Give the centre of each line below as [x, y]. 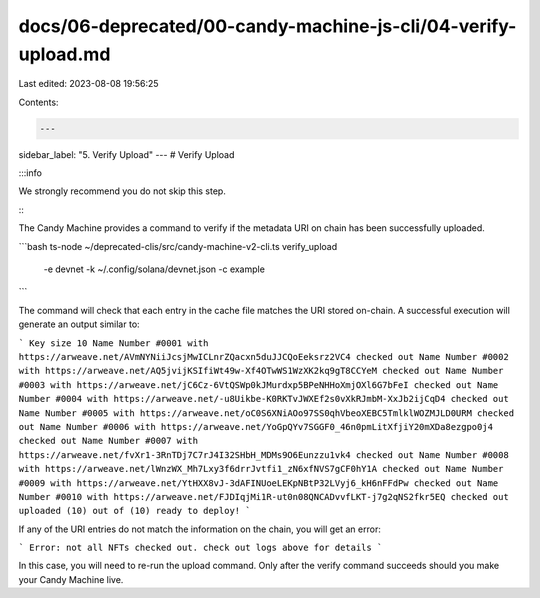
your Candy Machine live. [71, 579]
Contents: [38, 102]
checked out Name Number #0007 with [108, 441]
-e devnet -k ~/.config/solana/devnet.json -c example [154, 269]
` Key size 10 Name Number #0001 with [113, 343]
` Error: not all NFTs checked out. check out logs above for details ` [200, 548]
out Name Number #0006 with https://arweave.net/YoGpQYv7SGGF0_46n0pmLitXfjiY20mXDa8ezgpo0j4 [256, 426]
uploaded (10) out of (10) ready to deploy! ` [134, 511]
